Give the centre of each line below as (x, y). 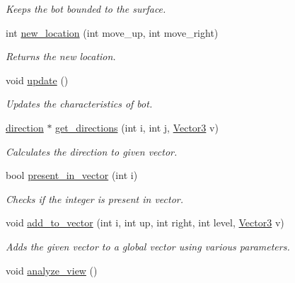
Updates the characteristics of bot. (79, 104)
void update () (37, 80)
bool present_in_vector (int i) (72, 175)
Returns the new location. (61, 56)
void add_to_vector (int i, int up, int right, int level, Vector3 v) (145, 223)
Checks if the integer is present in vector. (95, 198)
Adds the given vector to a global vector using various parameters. (148, 246)
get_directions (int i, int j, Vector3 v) (137, 127)
